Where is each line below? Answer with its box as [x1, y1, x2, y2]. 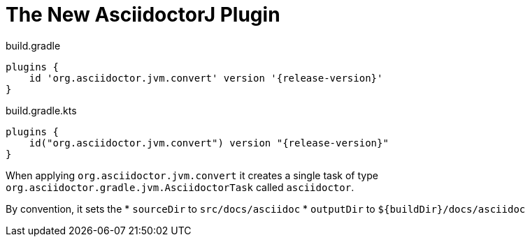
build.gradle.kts [6, 104, 77, 116]
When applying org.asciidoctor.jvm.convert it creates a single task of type [6, 169, 378, 181]
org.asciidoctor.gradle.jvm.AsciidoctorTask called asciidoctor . [6, 181, 354, 193]
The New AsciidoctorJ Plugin [6, 3, 280, 27]
